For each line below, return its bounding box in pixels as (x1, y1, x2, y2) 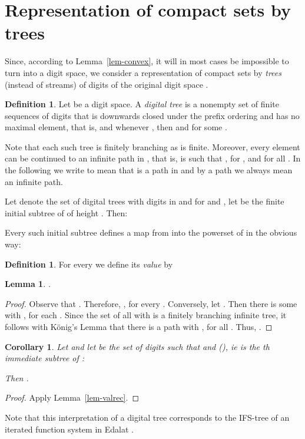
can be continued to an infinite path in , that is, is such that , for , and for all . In (5, 152, 301, 164)
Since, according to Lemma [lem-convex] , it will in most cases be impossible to (5, 55, 289, 67)
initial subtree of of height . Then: (5, 206, 128, 219)
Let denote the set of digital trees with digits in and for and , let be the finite (5, 195, 284, 207)
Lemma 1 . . (5, 278, 51, 290)
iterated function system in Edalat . (5, 423, 134, 435)
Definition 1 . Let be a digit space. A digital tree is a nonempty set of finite (5, 98, 279, 110)
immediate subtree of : (5, 352, 85, 364)
